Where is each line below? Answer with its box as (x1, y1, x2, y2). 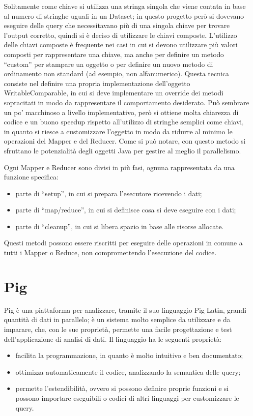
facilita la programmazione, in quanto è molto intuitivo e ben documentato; (15, 350, 243, 360)
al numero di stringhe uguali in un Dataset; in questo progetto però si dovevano (4, 10, 244, 21)
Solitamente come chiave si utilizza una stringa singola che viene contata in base (4, 1, 246, 11)
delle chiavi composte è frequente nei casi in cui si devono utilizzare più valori (4, 39, 238, 50)
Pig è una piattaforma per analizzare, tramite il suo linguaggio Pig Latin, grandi (4, 304, 247, 315)
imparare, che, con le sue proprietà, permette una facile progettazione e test (4, 324, 232, 334)
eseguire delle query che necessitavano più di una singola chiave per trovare (4, 20, 230, 30)
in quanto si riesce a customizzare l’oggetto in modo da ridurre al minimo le (4, 126, 233, 136)
